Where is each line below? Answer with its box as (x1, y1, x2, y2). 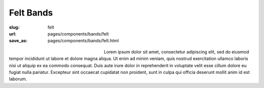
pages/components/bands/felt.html (47, 38, 119, 44)
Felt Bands (9, 7, 53, 18)
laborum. (9, 76, 27, 82)
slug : (9, 24, 20, 30)
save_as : (9, 38, 28, 44)
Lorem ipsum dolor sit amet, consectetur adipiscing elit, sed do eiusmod (104, 49, 249, 54)
